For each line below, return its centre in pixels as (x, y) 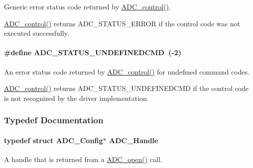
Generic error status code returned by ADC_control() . (87, 6)
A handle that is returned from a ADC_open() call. (83, 159)
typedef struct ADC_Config (54, 140)
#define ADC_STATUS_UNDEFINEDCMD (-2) (93, 52)
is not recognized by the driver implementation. (76, 98)
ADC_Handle (133, 140)
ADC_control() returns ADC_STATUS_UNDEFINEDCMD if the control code (126, 88)
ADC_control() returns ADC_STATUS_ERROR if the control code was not (122, 23)
